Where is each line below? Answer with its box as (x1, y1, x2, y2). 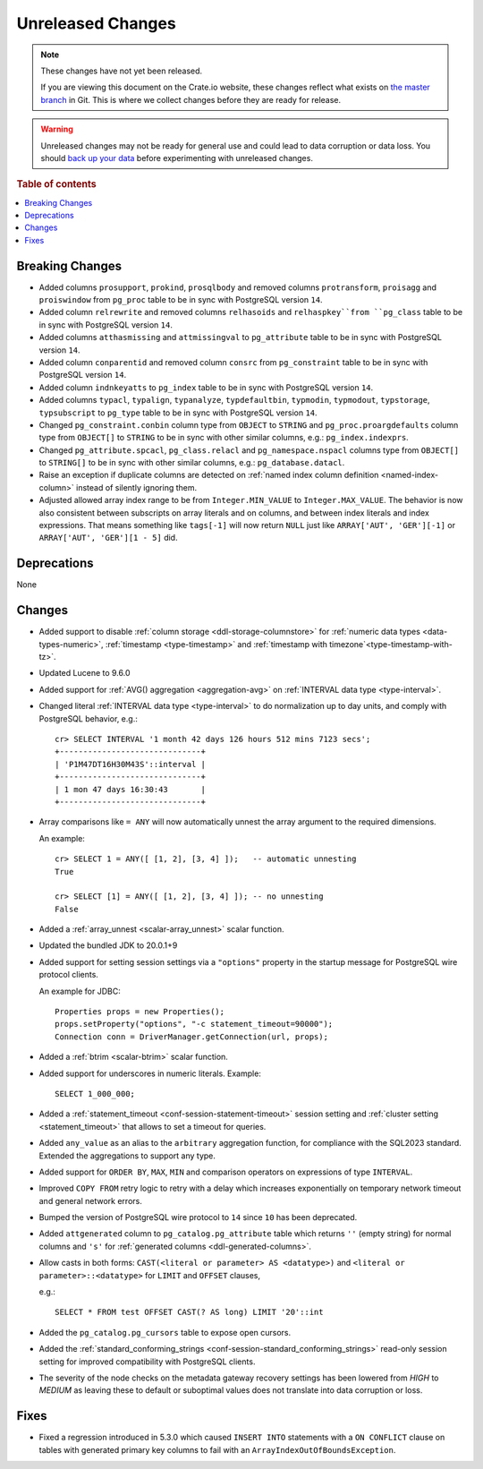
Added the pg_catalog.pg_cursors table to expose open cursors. (38, 1327, 292, 1337)
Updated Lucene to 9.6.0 (38, 668, 131, 679)
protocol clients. (38, 969, 98, 980)
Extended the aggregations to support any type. (38, 1150, 216, 1161)
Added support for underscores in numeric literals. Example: (38, 1068, 261, 1079)
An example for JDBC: (38, 986, 121, 996)
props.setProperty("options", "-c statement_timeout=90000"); (55, 1019, 334, 1029)
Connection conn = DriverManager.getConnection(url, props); (55, 1031, 328, 1042)
